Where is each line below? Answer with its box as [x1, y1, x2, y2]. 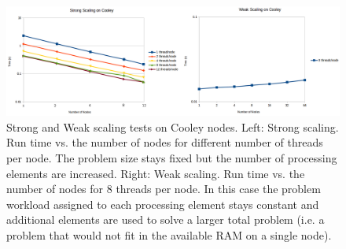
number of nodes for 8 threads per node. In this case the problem [6, 180, 321, 197]
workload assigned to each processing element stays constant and [6, 195, 319, 212]
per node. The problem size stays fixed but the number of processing [6, 149, 337, 165]
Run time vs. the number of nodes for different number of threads [6, 134, 323, 151]
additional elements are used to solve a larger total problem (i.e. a [6, 211, 325, 228]
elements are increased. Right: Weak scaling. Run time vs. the [6, 165, 305, 181]
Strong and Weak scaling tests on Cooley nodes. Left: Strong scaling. [6, 118, 339, 135]
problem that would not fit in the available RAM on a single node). [6, 226, 332, 243]
